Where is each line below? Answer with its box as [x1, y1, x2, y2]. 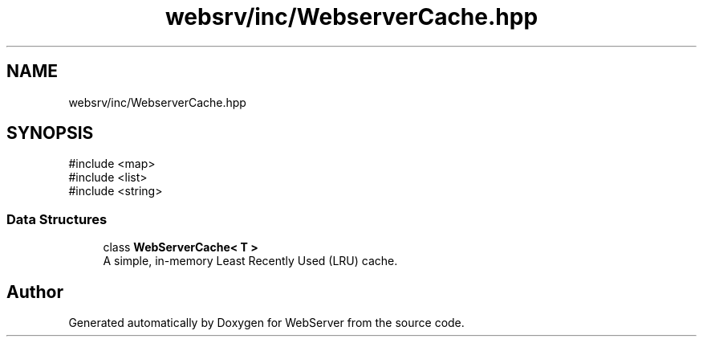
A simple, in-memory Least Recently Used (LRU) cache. [103, 254, 398, 268]
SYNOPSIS [6, 123, 94, 144]
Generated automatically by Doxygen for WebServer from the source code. [68, 316, 465, 330]
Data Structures [6, 210, 108, 227]
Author [6, 281, 63, 302]
